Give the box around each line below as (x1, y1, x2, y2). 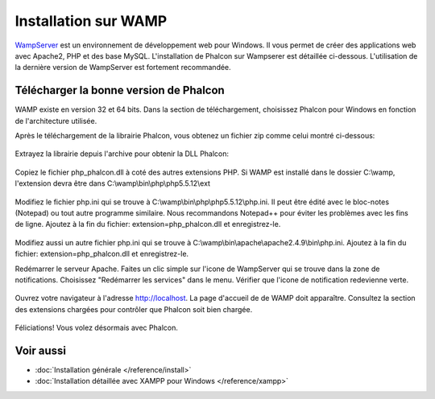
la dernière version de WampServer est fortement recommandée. (14, 63, 231, 72)
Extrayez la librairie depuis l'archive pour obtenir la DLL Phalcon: (14, 149, 230, 158)
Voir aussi (14, 343, 66, 357)
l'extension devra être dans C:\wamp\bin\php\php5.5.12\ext (14, 179, 211, 188)
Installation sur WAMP (14, 12, 168, 30)
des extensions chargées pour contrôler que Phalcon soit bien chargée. (14, 304, 253, 314)
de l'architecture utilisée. (14, 116, 97, 125)
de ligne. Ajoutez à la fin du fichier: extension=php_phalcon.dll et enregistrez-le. (14, 220, 281, 229)
